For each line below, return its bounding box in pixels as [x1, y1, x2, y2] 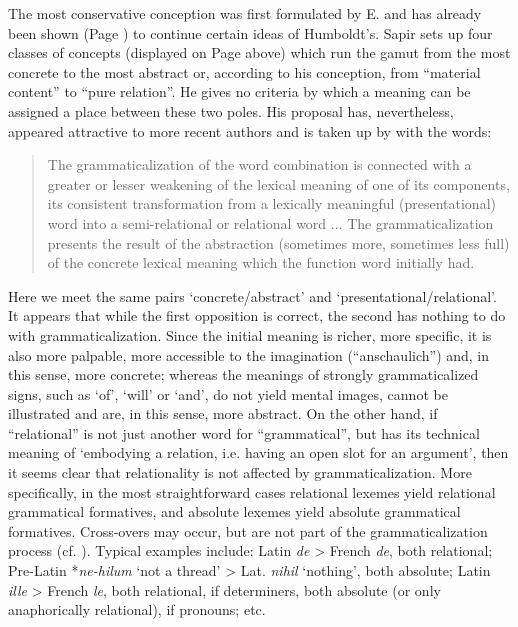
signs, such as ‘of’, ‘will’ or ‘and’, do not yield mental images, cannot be [8, 383, 448, 404]
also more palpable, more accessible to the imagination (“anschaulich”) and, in [8, 344, 490, 365]
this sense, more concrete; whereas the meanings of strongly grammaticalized [8, 364, 479, 385]
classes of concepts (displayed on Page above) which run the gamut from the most [8, 42, 511, 63]
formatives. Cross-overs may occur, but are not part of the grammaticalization [8, 520, 488, 541]
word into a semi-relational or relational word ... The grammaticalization [47, 212, 494, 233]
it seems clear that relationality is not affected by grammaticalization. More [8, 462, 472, 483]
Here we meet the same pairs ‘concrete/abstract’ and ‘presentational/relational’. [8, 285, 497, 306]
